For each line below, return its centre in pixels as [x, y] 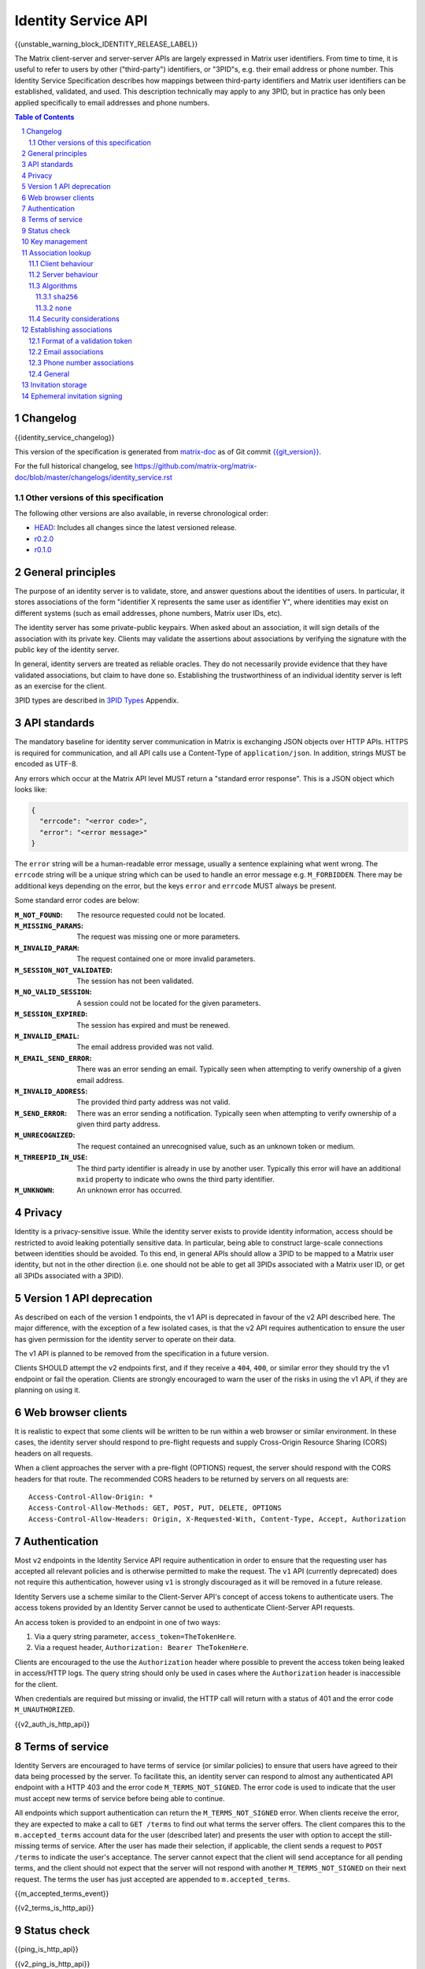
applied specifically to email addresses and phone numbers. [112, 102]
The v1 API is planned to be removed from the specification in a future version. [142, 1353]
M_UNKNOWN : [35, 1190]
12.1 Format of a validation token [81, 341]
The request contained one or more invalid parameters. [166, 959]
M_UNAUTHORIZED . [45, 1710]
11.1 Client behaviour [61, 263]
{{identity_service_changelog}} [65, 437]
